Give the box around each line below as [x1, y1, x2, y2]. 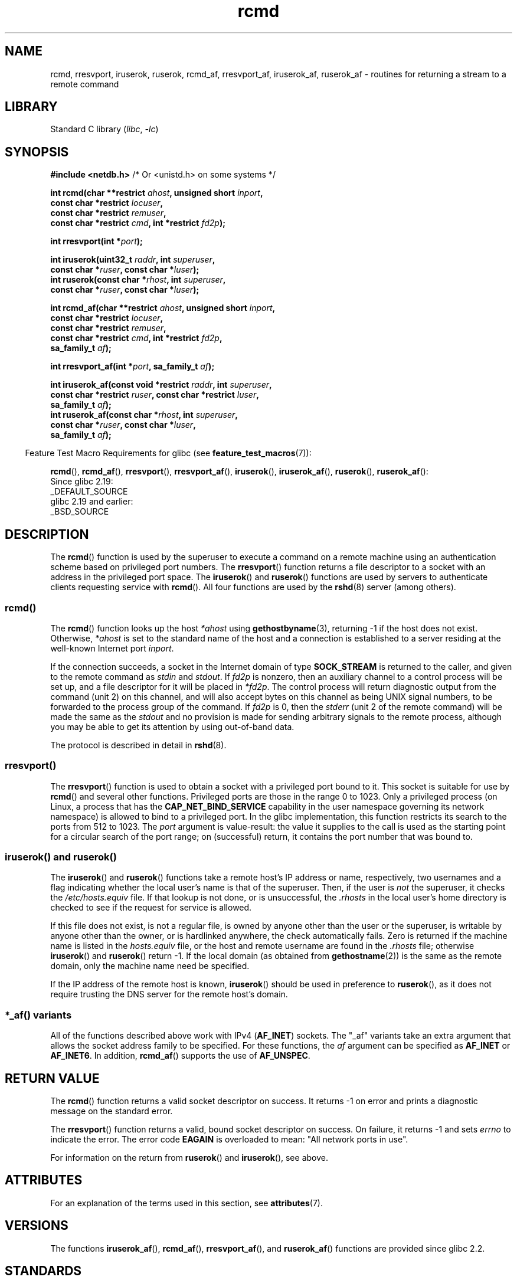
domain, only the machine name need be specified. [50, 961, 250, 971]
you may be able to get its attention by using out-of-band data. [50, 721, 295, 732]
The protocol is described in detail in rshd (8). [50, 739, 227, 750]
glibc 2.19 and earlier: [50, 496, 133, 507]
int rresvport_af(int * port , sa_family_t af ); [50, 361, 215, 372]
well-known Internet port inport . [50, 643, 174, 653]
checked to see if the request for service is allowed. [50, 902, 252, 913]
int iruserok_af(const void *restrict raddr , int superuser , [50, 379, 272, 390]
